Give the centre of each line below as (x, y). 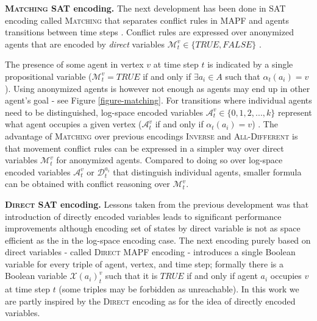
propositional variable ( (48, 76)
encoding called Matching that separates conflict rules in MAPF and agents (147, 20)
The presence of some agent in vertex (74, 64)
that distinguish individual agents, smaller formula (207, 171)
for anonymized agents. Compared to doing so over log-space (169, 160)
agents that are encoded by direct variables (85, 44)
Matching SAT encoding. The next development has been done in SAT (145, 8)
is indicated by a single (250, 64)
